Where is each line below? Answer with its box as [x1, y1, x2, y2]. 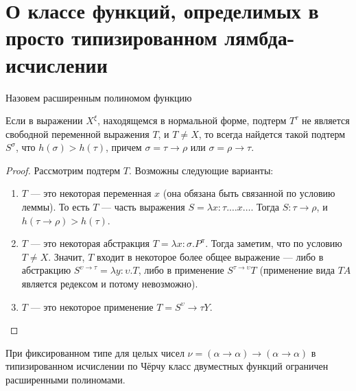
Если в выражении [5, 113, 83, 128]
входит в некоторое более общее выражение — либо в [97, 249, 324, 263]
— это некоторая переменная [30, 186, 152, 200]
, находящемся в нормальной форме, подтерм [97, 113, 287, 128]
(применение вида [259, 263, 335, 277]
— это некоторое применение [30, 299, 154, 313]
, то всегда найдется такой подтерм [198, 126, 346, 141]
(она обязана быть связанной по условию [163, 186, 335, 200]
